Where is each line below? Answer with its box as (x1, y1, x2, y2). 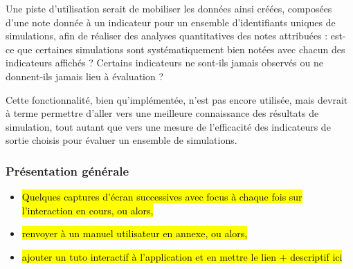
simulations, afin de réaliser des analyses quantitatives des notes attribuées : (6, 28, 328, 43)
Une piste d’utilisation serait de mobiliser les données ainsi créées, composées (6, 1, 332, 15)
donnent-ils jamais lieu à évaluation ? (6, 68, 164, 83)
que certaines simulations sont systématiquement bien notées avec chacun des (17, 41, 345, 56)
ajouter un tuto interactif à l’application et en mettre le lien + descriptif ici (21, 249, 343, 263)
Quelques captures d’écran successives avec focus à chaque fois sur (21, 189, 302, 204)
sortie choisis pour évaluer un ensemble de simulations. (6, 133, 237, 147)
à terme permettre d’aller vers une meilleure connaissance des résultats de (6, 106, 319, 120)
